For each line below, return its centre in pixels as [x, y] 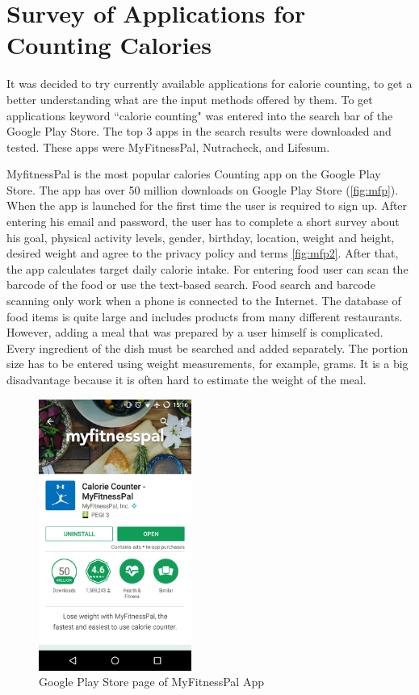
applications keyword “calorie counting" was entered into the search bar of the [200, 115]
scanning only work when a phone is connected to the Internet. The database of [204, 301]
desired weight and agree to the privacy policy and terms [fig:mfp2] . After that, [203, 253]
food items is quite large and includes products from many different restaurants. [205, 316]
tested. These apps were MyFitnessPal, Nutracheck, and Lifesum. [168, 147]
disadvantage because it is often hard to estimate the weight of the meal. [186, 379]
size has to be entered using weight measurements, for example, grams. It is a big [207, 364]
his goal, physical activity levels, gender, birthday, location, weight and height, [201, 237]
